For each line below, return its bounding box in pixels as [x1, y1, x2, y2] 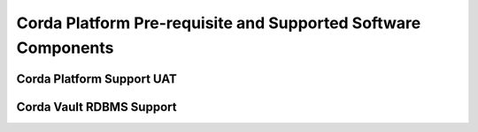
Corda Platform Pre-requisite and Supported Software [16, 13, 421, 33]
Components [16, 38, 114, 57]
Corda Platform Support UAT [16, 71, 177, 86]
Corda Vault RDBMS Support [16, 99, 177, 114]
